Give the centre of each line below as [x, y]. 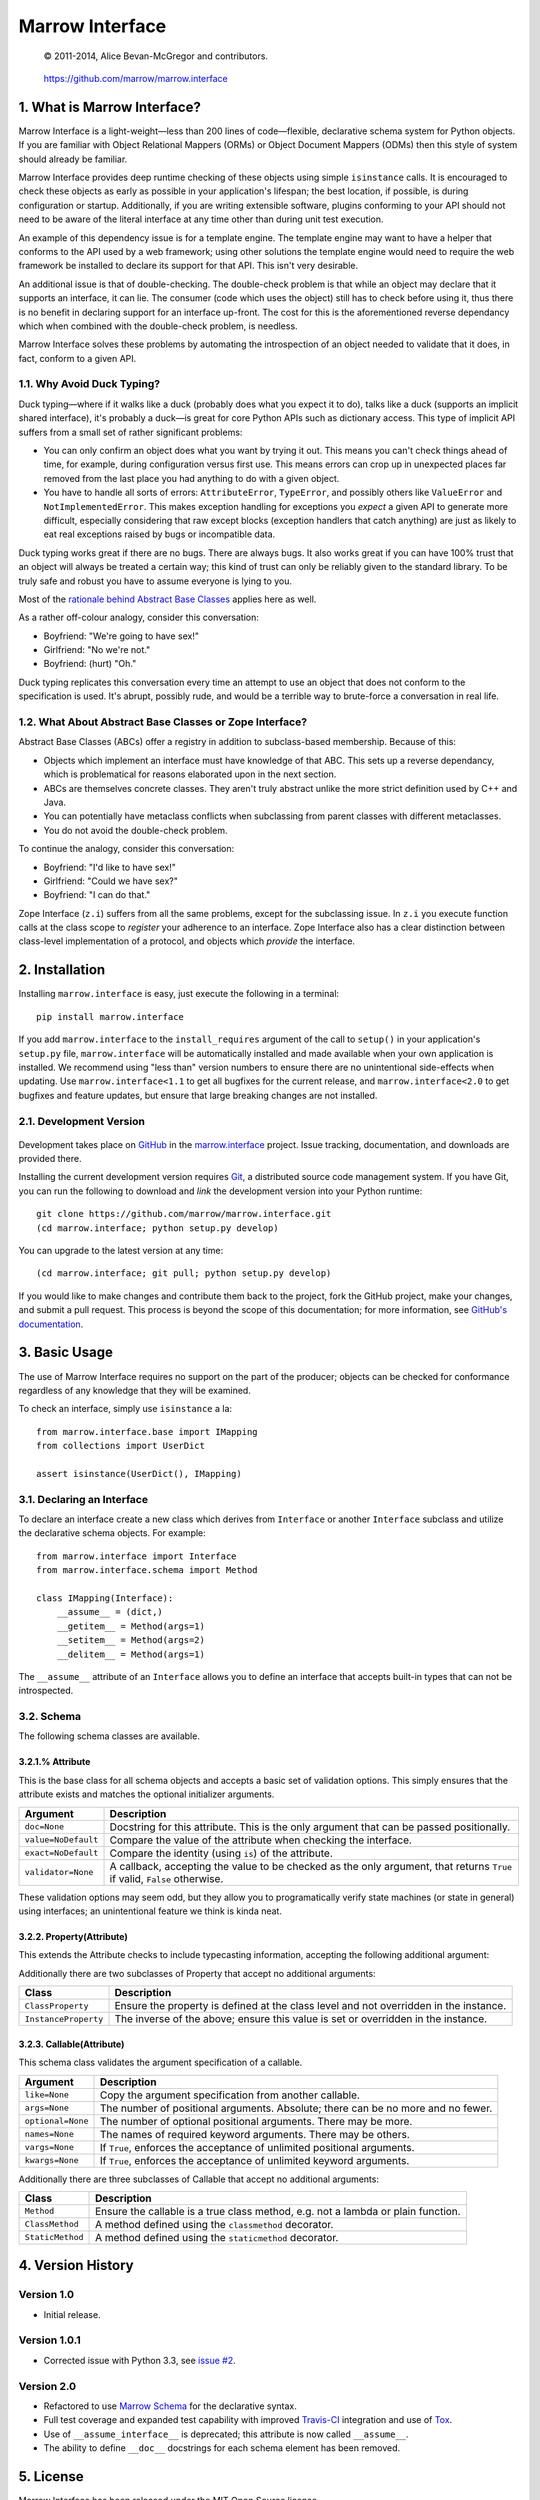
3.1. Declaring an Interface [83, 1499]
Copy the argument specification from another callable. [229, 2095]
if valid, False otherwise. [166, 1878]
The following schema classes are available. [109, 1736]
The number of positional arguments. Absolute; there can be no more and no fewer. [296, 2108]
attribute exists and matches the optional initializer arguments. [146, 1794]
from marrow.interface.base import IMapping [147, 1431]
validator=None [59, 1872]
